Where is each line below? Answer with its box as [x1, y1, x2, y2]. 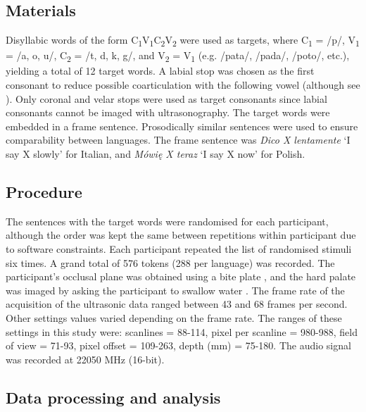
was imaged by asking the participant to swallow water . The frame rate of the [6, 282, 345, 297]
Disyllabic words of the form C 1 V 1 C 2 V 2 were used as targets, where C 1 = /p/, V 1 [6, 32, 360, 49]
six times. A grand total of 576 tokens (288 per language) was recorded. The [6, 255, 335, 270]
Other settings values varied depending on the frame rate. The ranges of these [6, 310, 342, 325]
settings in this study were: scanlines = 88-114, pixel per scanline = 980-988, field [6, 324, 358, 339]
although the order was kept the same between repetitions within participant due [6, 227, 356, 242]
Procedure [6, 181, 82, 202]
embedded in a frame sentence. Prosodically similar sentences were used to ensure [6, 118, 358, 133]
